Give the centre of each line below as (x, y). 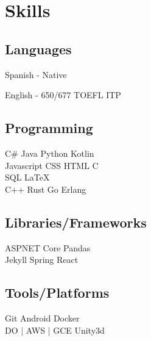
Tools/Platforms (57, 293)
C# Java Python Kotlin (50, 153)
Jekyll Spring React (42, 260)
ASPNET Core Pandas (48, 247)
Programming (49, 128)
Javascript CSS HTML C (52, 165)
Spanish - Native (36, 74)
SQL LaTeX (27, 177)
